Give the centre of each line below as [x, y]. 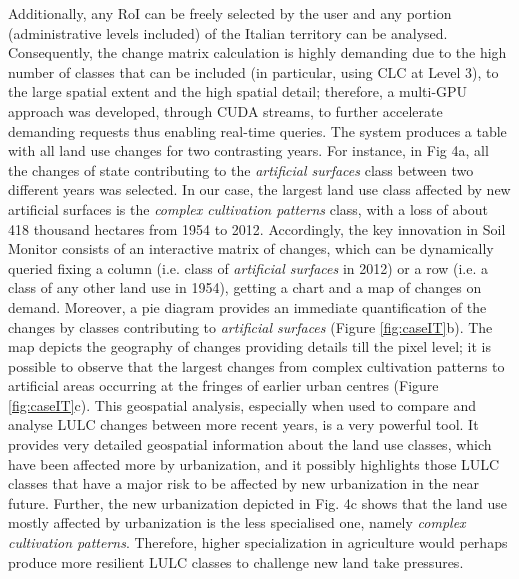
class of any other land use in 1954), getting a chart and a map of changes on [245, 287]
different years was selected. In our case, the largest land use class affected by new [259, 189]
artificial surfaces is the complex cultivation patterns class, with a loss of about [248, 208]
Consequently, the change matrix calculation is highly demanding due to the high [257, 52]
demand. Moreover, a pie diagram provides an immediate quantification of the [247, 306]
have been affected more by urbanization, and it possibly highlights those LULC [254, 463]
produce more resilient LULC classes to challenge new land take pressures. [236, 561]
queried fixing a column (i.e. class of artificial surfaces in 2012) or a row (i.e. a [248, 267]
